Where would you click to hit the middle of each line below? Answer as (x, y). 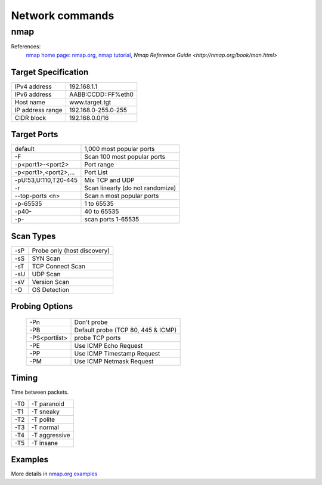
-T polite (43, 419)
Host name (30, 102)
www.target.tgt (90, 102)
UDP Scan (46, 274)
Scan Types (33, 236)
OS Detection (51, 289)
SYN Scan (46, 258)
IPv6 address (33, 94)
